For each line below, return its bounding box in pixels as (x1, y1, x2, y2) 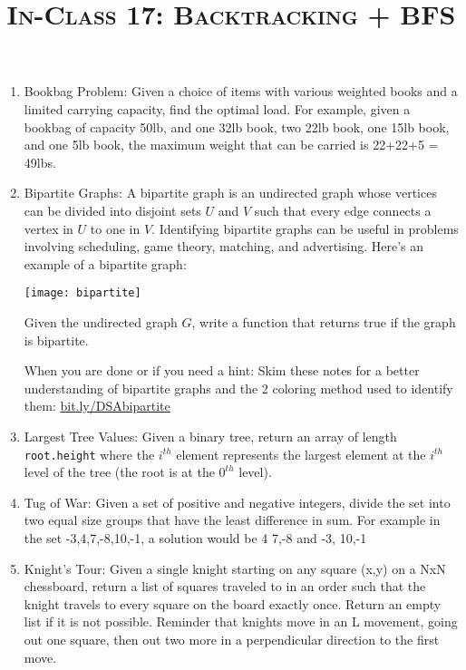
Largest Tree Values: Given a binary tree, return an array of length (24, 426, 397, 445)
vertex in (24, 218, 73, 238)
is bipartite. (24, 330, 89, 349)
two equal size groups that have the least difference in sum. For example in (24, 510, 441, 529)
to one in (90, 218, 141, 238)
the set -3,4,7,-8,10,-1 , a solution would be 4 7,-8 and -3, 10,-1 (24, 528, 367, 547)
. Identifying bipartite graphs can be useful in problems (151, 218, 459, 238)
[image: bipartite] (24, 286, 141, 300)
